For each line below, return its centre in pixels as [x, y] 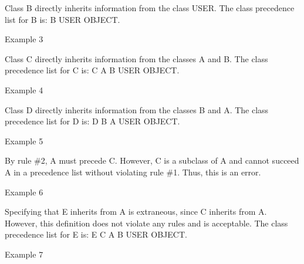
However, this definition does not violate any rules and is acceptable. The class [146, 223]
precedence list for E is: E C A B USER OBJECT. [96, 234]
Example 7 [24, 254]
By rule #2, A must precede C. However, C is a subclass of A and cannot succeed [152, 160]
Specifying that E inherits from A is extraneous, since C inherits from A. [136, 211]
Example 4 [24, 89]
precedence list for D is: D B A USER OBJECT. [92, 121]
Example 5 [24, 141]
